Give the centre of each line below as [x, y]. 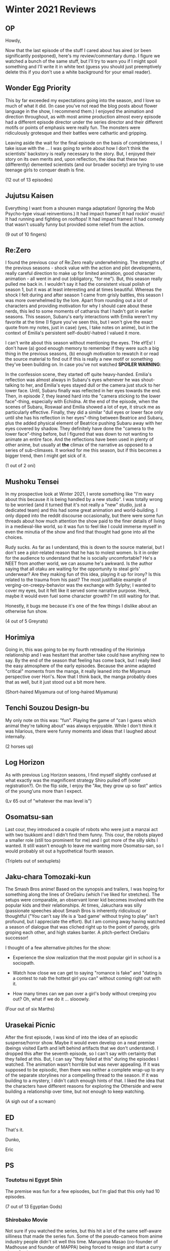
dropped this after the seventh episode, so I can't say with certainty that [81, 1054]
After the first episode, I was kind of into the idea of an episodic [72, 1037]
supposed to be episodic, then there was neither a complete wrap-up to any [85, 1070]
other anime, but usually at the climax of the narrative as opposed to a [79, 445]
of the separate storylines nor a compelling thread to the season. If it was [82, 1075]
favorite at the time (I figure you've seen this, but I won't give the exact [79, 322]
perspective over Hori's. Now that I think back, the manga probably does [81, 677]
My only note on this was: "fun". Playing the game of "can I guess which [81, 720]
